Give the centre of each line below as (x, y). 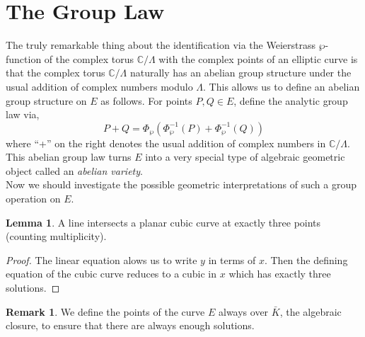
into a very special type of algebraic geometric (245, 157)
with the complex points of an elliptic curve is (258, 58)
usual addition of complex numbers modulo (99, 86)
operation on (33, 199)
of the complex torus (89, 58)
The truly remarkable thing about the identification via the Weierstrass (161, 45)
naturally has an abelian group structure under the (241, 73)
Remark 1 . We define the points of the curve (105, 311)
